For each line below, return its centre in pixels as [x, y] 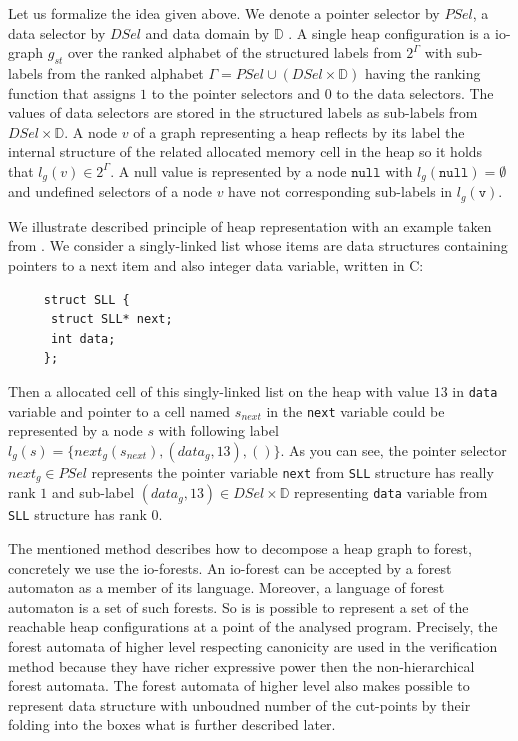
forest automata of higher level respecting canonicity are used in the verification [253, 646]
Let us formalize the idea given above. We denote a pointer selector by [224, 13]
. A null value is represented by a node [228, 170]
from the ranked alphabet [125, 72]
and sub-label [93, 492]
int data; [83, 338]
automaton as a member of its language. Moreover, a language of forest [226, 587]
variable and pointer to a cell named [119, 410]
